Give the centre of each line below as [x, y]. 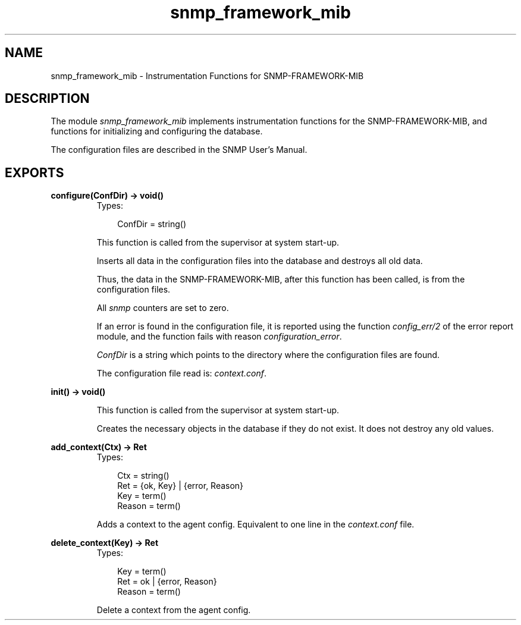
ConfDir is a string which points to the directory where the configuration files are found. [268, 355]
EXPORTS [34, 172]
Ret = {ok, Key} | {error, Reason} [181, 486]
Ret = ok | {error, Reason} [167, 582]
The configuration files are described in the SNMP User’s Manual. [179, 150]
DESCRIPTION [47, 99]
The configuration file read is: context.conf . [181, 373]
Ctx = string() [143, 476]
